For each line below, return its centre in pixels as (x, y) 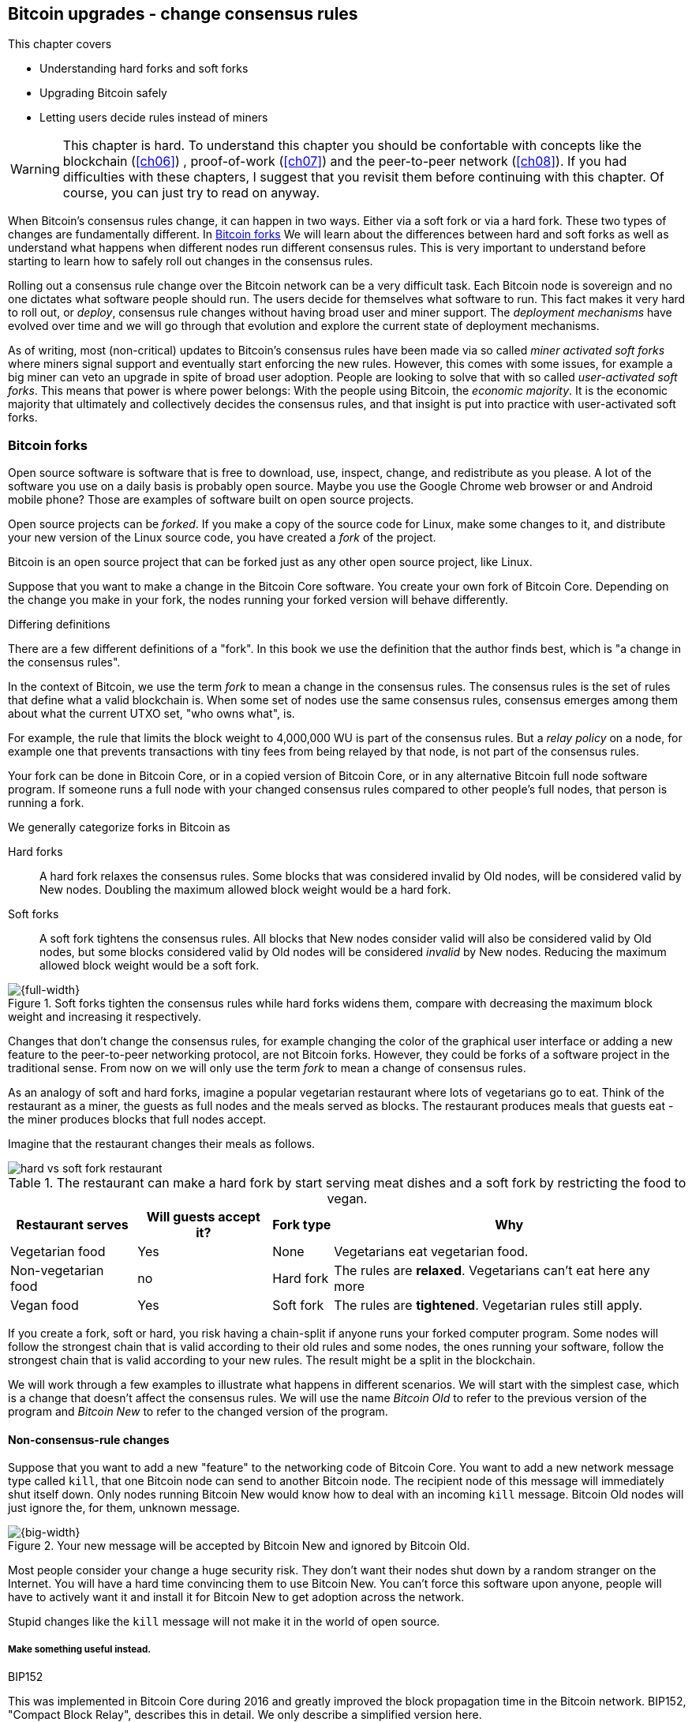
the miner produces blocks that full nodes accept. (137, 1120)
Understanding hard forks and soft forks (144, 69)
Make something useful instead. (80, 1649)
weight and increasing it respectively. (105, 1017)
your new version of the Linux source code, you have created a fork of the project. (222, 538)
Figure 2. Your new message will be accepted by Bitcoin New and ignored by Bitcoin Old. (239, 1546)
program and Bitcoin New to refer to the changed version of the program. (198, 1412)
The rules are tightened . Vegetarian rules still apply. (488, 1306)
